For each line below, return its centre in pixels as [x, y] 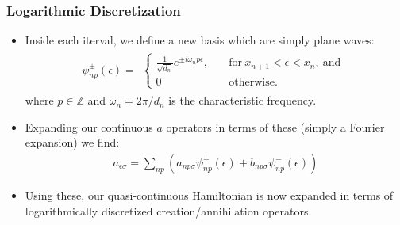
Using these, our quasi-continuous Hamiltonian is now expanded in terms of [209, 195]
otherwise [252, 82]
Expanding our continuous [89, 126]
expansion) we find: [72, 142]
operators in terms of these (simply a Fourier [275, 126]
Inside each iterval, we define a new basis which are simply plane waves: [200, 40]
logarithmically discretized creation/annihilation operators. [168, 210]
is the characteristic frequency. [242, 100]
